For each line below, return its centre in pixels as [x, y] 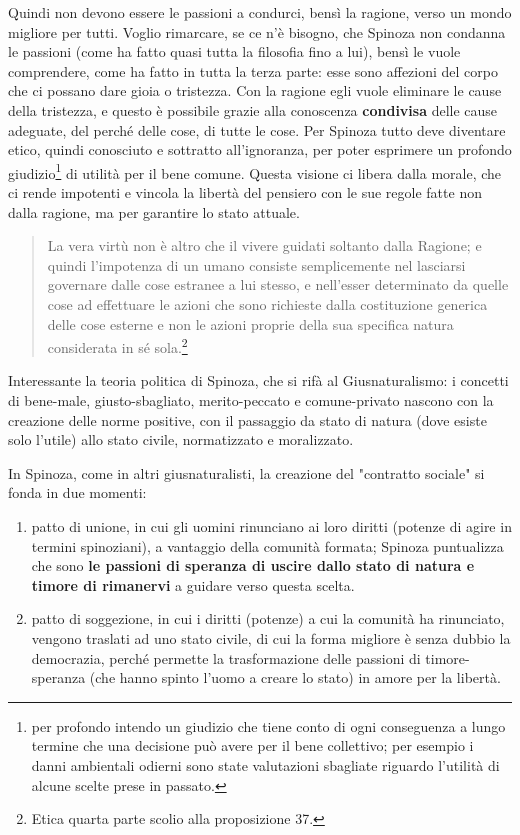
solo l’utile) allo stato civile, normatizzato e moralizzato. [181, 439]
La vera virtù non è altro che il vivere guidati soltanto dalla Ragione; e [264, 245]
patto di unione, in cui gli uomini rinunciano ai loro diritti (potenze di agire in [271, 525]
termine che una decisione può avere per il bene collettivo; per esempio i [252, 745]
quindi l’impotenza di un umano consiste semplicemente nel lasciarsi [256, 264]
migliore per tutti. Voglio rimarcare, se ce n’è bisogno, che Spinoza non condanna [257, 31]
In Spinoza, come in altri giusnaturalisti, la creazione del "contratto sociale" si [246, 472]
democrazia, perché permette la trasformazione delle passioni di [226, 657]
